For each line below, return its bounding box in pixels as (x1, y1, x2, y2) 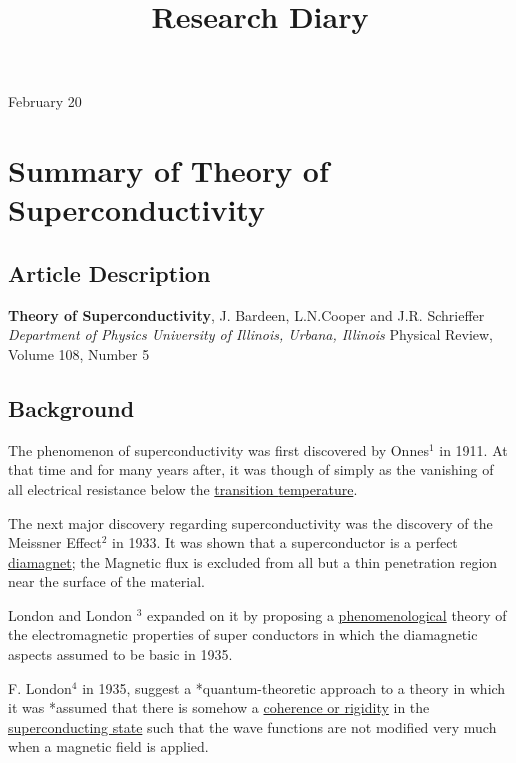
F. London (8, 677, 72, 698)
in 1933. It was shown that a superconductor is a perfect (112, 532, 458, 553)
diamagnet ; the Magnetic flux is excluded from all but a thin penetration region (8, 551, 498, 572)
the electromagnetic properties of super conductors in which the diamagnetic (8, 624, 478, 645)
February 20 (8, 91, 82, 112)
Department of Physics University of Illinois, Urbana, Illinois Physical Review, (8, 324, 494, 345)
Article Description (8, 257, 211, 288)
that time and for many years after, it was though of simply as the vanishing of (8, 459, 494, 480)
